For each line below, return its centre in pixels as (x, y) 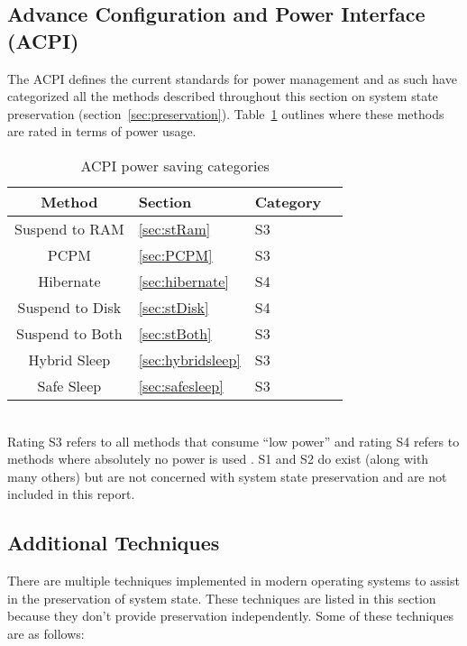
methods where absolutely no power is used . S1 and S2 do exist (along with (218, 459)
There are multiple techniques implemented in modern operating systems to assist (233, 581)
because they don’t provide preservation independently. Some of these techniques (231, 616)
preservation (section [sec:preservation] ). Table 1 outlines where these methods (226, 113)
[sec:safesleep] (181, 385)
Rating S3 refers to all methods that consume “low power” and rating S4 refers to (233, 441)
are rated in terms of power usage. (102, 131)
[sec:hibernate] (183, 281)
